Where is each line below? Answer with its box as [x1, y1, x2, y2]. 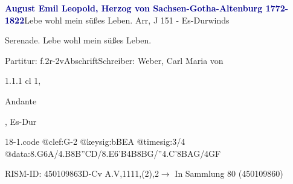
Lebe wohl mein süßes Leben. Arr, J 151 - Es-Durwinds [24, 13, 230, 26]
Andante [5, 94, 37, 107]
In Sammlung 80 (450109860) [175, 167, 283, 180]
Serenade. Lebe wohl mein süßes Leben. [5, 34, 152, 46]
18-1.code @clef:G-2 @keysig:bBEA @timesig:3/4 [5, 135, 185, 148]
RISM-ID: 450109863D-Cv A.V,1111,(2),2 [5, 167, 159, 180]
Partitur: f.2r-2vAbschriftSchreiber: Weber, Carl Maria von [5, 54, 224, 66]
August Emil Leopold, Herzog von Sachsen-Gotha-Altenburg [5, 2, 263, 14]
